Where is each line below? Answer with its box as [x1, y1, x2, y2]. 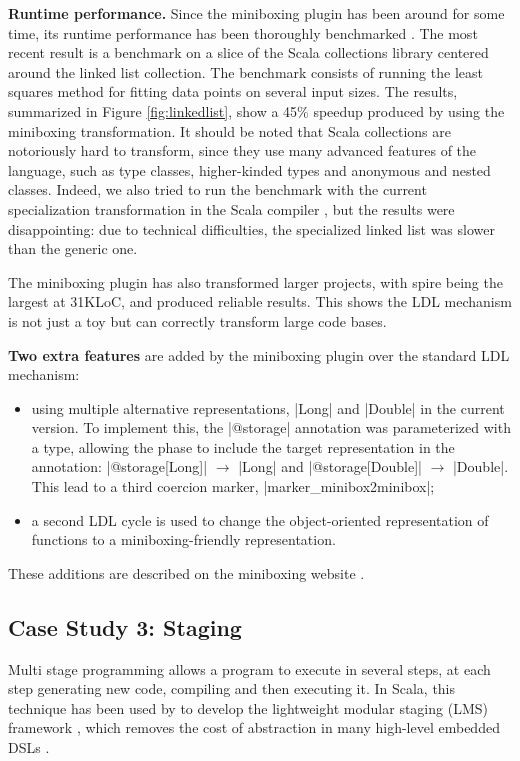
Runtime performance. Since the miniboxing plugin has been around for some [8, 3, 505, 23]
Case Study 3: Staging [8, 611, 242, 642]
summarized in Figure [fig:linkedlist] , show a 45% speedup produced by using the [8, 100, 505, 121]
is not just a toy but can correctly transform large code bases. [8, 310, 387, 331]
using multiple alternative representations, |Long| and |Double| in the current [31, 397, 505, 418]
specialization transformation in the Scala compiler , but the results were [8, 198, 455, 219]
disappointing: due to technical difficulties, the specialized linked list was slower [8, 218, 495, 239]
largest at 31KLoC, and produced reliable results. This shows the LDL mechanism [8, 291, 512, 312]
